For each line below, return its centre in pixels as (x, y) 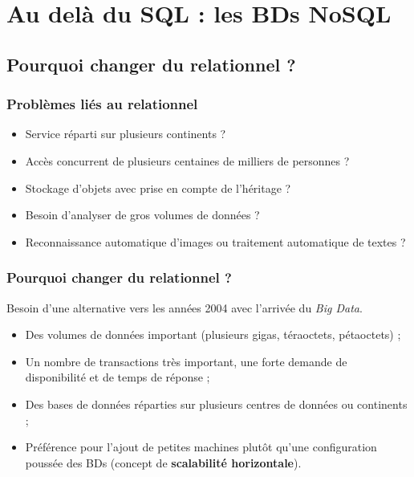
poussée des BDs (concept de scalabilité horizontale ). (163, 462)
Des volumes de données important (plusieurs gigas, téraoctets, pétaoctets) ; (213, 334)
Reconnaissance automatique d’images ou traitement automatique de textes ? (215, 241)
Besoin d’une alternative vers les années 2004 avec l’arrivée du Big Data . (185, 307)
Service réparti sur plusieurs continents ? (126, 134)
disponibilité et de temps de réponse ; (118, 377)
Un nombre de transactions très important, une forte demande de (186, 361)
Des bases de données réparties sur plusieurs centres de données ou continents (216, 404)
